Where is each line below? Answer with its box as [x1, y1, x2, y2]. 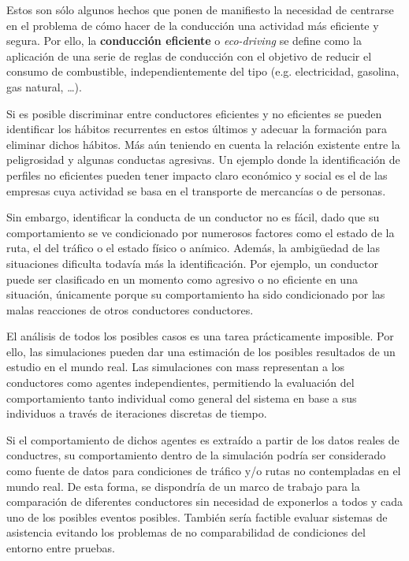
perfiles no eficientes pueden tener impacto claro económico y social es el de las [6, 166, 388, 183]
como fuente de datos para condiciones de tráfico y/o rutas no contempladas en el [6, 463, 401, 479]
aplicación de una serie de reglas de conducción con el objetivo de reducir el [6, 47, 372, 64]
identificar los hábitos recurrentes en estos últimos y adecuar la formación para [6, 121, 387, 137]
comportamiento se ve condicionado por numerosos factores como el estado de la [6, 224, 395, 240]
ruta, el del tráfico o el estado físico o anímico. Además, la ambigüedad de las [6, 240, 381, 256]
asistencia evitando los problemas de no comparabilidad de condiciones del [6, 524, 366, 541]
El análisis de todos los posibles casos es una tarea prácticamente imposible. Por [6, 328, 394, 344]
